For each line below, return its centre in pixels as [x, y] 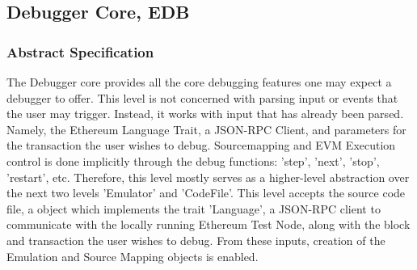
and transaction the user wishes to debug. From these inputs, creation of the [196, 240]
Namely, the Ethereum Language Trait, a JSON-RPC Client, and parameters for [206, 129]
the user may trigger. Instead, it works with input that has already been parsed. [205, 114]
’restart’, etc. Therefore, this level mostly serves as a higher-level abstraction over [208, 177]
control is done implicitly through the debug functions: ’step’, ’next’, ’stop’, [193, 160]
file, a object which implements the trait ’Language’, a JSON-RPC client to [194, 208]
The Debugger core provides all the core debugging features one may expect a [199, 82]
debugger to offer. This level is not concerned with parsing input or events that [202, 97]
